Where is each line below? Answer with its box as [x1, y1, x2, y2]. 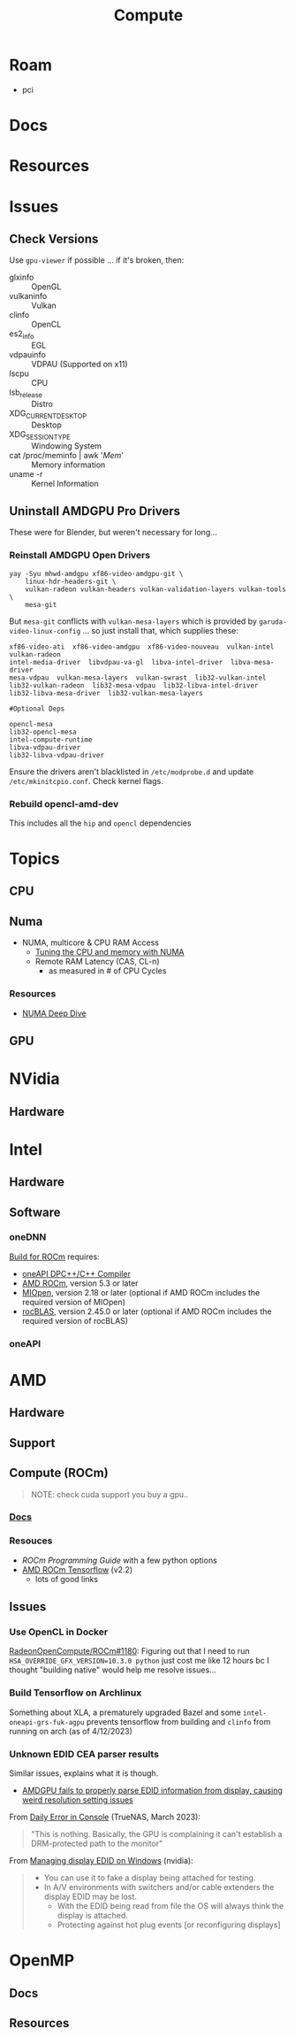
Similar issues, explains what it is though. [9, 1768, 159, 1779]
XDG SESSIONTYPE [9, 428, 71, 442]
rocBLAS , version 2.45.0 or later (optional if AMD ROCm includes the [21, 1306, 272, 1317]
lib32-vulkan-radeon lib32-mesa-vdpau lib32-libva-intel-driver [9, 680, 259, 690]
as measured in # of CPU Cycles [48, 965, 167, 976]
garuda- [259, 617, 287, 626]
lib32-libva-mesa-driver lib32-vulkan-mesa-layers [9, 688, 203, 697]
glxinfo [9, 272, 34, 283]
